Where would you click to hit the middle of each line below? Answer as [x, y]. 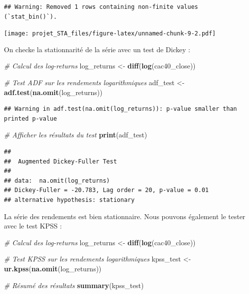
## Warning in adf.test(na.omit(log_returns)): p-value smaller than [121, 109]
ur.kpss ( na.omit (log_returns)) [53, 268]
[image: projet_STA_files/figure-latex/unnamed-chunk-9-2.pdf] [110, 34]
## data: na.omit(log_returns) [57, 180]
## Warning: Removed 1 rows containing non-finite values [101, 7]
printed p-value [31, 118]
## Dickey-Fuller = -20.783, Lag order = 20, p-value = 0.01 [107, 190]
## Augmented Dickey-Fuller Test [61, 161]
